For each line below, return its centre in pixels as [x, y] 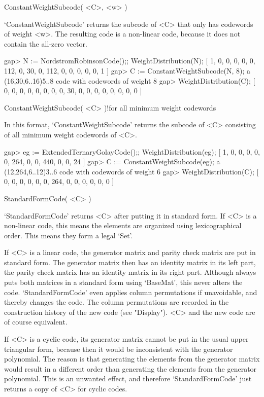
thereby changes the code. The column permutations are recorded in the [117, 302]
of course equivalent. [36, 322]
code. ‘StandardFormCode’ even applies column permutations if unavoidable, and [131, 292]
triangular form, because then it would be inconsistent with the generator [119, 349]
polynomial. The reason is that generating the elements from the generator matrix [132, 359]
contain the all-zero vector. [46, 43]
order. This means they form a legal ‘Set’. [69, 235]
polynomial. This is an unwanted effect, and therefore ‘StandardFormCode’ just [128, 378]
